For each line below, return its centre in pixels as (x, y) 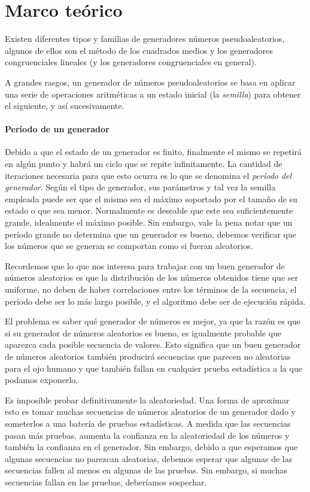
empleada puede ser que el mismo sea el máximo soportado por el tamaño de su (151, 198)
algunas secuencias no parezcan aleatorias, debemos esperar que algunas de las (149, 458)
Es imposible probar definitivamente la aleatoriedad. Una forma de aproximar (147, 400)
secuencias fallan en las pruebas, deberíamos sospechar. (106, 482)
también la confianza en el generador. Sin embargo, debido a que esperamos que (151, 447)
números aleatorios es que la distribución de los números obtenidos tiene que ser (151, 277)
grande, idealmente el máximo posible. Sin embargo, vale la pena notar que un (149, 222)
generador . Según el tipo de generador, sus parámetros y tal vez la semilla (140, 187)
